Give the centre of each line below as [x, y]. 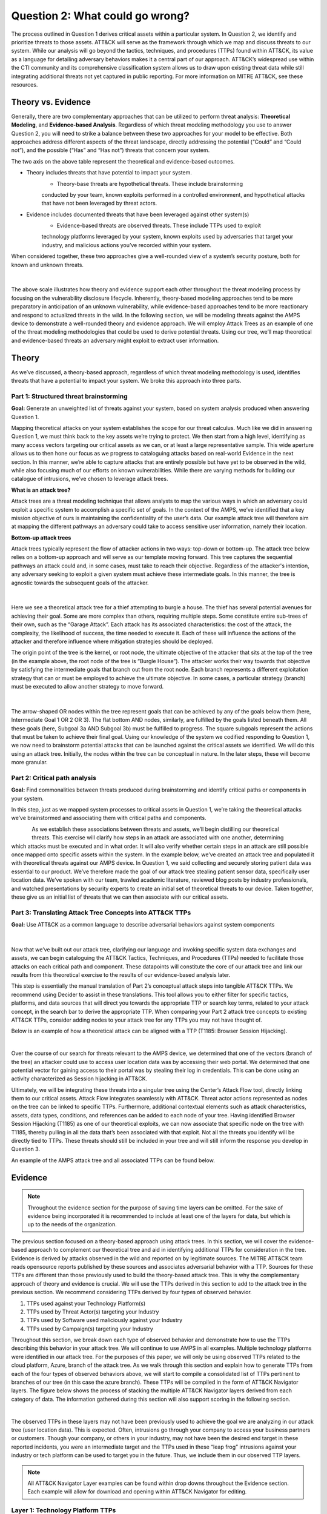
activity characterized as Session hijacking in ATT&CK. [79, 1079]
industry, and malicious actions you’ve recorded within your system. [127, 245]
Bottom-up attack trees [41, 537]
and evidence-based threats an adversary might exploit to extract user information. [115, 340]
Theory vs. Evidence [51, 102]
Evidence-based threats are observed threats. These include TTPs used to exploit [159, 226]
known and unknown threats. [48, 265]
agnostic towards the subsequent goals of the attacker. [80, 583]
